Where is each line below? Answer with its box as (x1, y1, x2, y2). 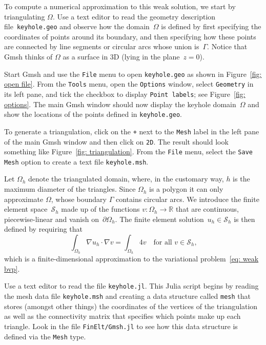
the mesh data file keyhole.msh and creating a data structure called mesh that (4, 291, 251, 301)
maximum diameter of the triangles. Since (4, 184, 136, 194)
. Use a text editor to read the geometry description (52, 11, 216, 22)
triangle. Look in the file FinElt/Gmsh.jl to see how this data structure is (4, 320, 238, 331)
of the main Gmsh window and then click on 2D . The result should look (4, 136, 229, 147)
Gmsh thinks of (4, 51, 53, 62)
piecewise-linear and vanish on (4, 213, 99, 224)
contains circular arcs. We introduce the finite (115, 193, 259, 204)
